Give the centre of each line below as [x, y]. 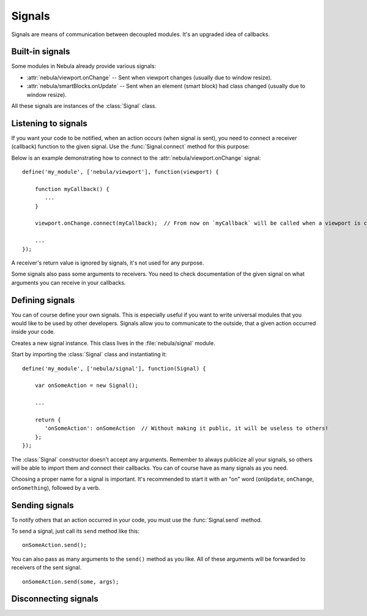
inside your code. [33, 332]
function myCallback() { [72, 189]
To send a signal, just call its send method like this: [76, 531]
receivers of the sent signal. [46, 568]
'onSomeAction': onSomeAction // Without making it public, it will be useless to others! [187, 428]
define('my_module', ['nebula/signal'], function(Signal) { [114, 368]
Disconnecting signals [55, 599]
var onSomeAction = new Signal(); [87, 385]
